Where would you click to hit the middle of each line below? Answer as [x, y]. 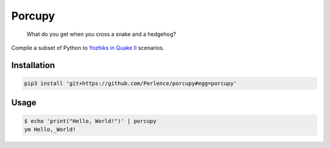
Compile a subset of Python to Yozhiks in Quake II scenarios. [88, 48]
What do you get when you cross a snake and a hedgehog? [101, 34]
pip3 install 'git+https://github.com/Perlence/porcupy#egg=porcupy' [130, 83]
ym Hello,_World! [50, 129]
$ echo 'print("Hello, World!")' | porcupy [90, 121]
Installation [33, 65]
